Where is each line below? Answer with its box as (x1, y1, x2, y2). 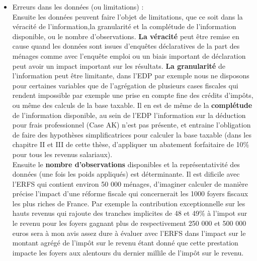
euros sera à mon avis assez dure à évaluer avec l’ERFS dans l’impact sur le (12, 227, 246, 238)
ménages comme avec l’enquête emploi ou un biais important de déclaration (12, 50, 246, 61)
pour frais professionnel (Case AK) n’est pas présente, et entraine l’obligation (12, 119, 251, 130)
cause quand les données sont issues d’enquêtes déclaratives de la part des (12, 41, 240, 51)
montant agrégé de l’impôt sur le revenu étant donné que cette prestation (12, 237, 238, 248)
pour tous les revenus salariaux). (12, 149, 113, 159)
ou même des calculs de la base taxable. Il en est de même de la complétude (12, 99, 252, 110)
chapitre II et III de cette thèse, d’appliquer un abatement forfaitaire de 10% (12, 139, 249, 150)
